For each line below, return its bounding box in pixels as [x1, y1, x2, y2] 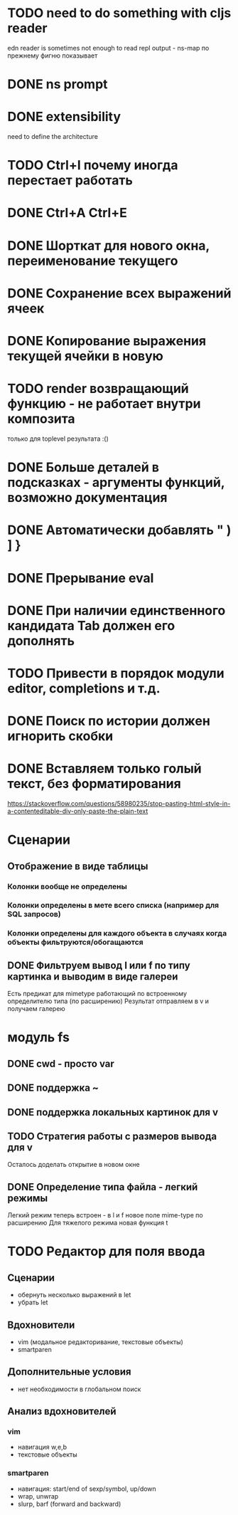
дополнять [7, 632, 75, 649]
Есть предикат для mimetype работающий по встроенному [7, 990, 187, 998]
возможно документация [7, 490, 168, 506]
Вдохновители [7, 1319, 75, 1331]
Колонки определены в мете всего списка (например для [7, 901, 220, 911]
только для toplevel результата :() [7, 434, 109, 443]
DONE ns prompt [7, 76, 108, 93]
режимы [7, 1192, 48, 1204]
